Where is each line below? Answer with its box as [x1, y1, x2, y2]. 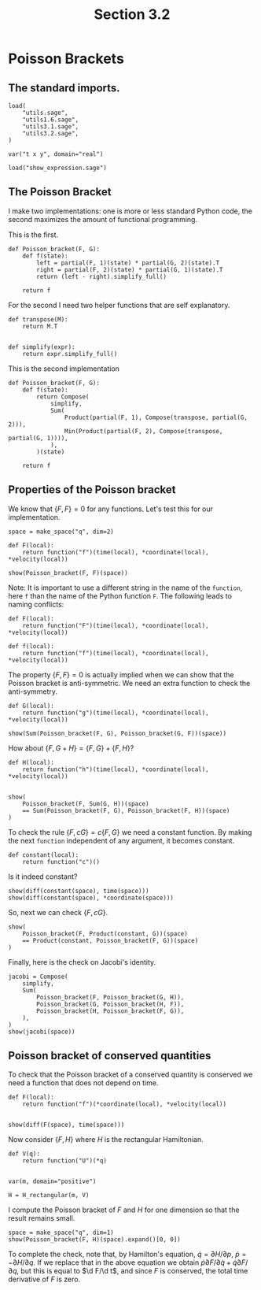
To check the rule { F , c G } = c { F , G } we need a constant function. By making [8, 827, 252, 836]
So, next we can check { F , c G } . [8, 907, 108, 917]
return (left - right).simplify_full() [36, 272, 167, 280]
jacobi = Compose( [8, 973, 68, 980]
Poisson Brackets [8, 50, 124, 68]
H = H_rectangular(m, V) [8, 1192, 90, 1199]
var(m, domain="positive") [8, 1177, 97, 1186]
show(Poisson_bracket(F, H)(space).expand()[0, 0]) [8, 1236, 181, 1244]
